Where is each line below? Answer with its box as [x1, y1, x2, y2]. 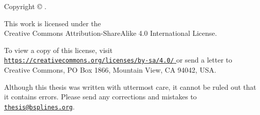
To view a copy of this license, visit [4, 44, 113, 55]
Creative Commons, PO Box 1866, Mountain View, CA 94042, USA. [4, 65, 217, 75]
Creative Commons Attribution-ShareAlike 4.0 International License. [4, 28, 217, 38]
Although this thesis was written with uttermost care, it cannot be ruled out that [4, 81, 256, 92]
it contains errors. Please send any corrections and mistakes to [4, 91, 197, 102]
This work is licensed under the [4, 18, 101, 28]
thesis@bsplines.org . [4, 101, 75, 111]
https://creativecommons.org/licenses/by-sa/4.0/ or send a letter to [4, 54, 232, 65]
